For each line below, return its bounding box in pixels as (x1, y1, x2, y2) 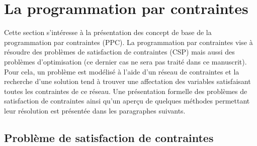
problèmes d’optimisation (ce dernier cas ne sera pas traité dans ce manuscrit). (4, 56, 247, 66)
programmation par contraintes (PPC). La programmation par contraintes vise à (4, 36, 253, 47)
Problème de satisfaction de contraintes (4, 129, 214, 145)
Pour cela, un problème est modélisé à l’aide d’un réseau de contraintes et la (4, 66, 239, 76)
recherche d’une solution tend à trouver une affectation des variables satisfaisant (4, 76, 251, 86)
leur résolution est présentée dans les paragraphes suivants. (4, 105, 186, 115)
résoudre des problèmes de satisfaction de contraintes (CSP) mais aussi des (4, 46, 235, 57)
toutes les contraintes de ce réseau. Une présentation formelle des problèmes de (4, 85, 247, 96)
